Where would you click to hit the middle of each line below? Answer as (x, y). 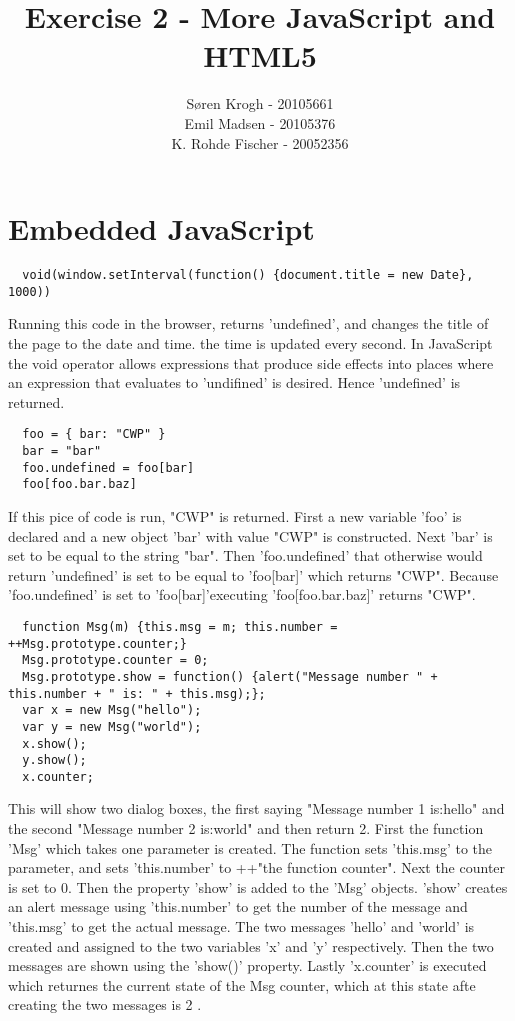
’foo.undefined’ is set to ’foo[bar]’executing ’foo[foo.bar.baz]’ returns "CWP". (242, 594)
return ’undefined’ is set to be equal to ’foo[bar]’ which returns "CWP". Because (253, 574)
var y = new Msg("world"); (112, 726)
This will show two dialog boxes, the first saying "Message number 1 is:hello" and (256, 808)
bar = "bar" (62, 450)
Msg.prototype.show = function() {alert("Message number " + (230, 676)
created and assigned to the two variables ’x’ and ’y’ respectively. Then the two (251, 945)
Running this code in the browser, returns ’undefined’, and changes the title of (248, 323)
